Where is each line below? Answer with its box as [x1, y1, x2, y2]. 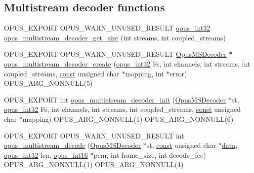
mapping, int [125, 68, 164, 78]
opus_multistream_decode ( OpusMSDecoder [4, 140, 141, 150]
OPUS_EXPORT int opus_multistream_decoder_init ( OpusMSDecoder [4, 94, 226, 104]
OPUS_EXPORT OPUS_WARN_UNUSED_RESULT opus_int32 [4, 23, 211, 33]
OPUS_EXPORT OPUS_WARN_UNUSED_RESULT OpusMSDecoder [4, 49, 227, 59]
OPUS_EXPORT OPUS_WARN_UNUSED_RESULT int [4, 130, 184, 140]
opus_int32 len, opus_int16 [4, 149, 88, 160]
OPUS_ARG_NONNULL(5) [4, 78, 93, 88]
